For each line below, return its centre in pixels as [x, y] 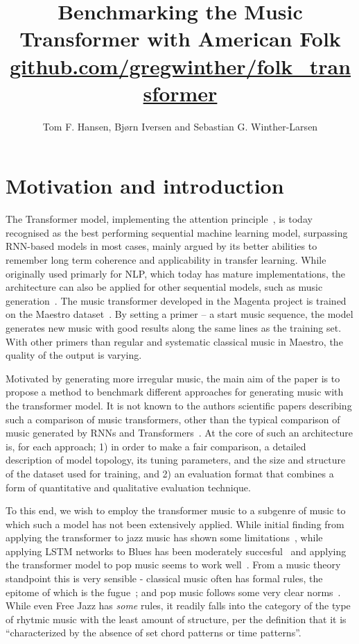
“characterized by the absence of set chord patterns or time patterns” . [154, 633]
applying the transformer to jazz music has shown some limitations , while [164, 537]
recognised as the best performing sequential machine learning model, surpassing [177, 232]
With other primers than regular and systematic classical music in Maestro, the [174, 341]
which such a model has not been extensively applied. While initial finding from [175, 524]
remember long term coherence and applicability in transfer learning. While [166, 260]
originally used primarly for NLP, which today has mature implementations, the [176, 273]
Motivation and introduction [145, 186]
